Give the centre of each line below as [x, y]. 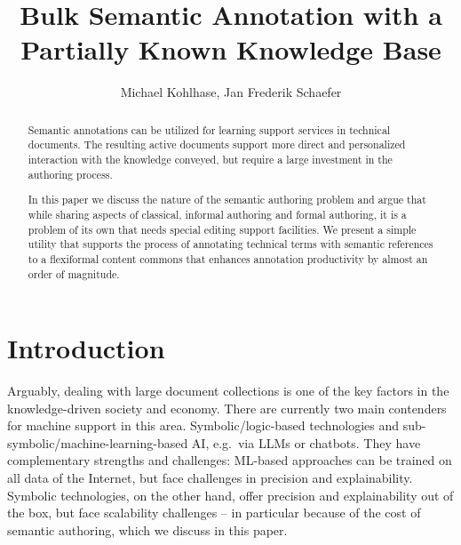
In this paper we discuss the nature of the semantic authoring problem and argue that [227, 200]
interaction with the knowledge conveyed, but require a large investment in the [210, 160]
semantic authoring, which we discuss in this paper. [147, 529]
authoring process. [70, 174]
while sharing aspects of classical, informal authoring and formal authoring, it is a [217, 214]
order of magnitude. [74, 273]
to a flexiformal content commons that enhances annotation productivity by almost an [228, 258]
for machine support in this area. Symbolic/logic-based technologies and [203, 425]
